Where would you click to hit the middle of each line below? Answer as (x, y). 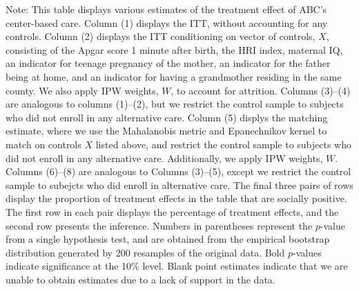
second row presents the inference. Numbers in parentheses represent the (159, 225)
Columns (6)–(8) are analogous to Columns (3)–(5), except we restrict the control (178, 171)
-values (307, 252)
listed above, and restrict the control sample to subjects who (224, 144)
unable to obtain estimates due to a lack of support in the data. (140, 279)
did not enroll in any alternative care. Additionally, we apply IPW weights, (164, 158)
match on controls (43, 144)
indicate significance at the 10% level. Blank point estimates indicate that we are (177, 266)
